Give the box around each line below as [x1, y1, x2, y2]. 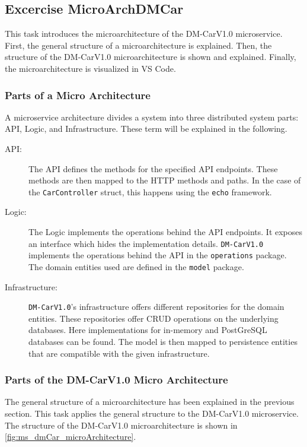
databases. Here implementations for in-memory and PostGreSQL [28, 324, 267, 336]
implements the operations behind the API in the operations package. [28, 249, 287, 261]
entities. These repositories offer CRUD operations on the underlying [28, 312, 279, 324]
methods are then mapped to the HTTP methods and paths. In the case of [28, 174, 301, 186]
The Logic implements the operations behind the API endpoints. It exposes [28, 226, 303, 238]
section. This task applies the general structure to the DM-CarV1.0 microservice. [5, 407, 299, 420]
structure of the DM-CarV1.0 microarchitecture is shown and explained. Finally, [5, 50, 296, 63]
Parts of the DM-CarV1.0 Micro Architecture [5, 372, 228, 387]
